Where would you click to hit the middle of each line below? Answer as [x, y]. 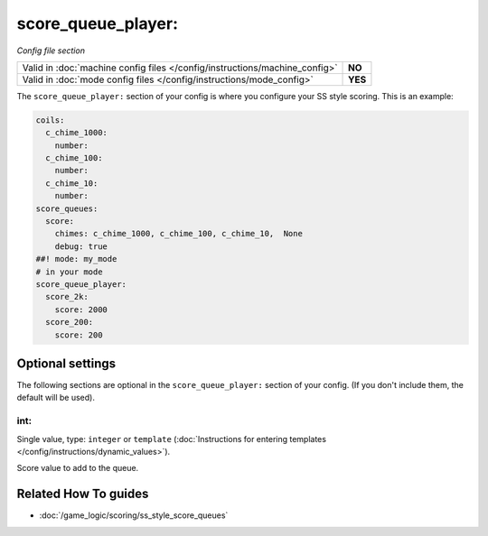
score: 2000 [81, 310]
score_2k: [67, 297]
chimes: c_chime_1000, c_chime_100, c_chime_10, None [178, 234]
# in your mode [69, 272]
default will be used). [56, 398]
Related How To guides [83, 494]
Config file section [51, 51]
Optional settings [66, 363]
